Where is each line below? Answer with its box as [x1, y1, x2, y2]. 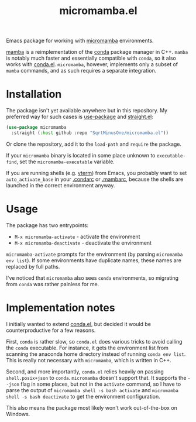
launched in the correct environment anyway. [6, 181, 115, 188]
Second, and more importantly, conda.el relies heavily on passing [6, 368, 164, 375]
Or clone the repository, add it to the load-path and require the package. [6, 140, 182, 147]
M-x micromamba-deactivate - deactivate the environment [14, 239, 152, 246]
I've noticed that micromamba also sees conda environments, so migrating [6, 274, 179, 282]
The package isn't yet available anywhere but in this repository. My [6, 107, 168, 114]
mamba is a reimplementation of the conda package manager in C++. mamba [6, 49, 188, 56]
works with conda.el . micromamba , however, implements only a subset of [6, 61, 178, 68]
